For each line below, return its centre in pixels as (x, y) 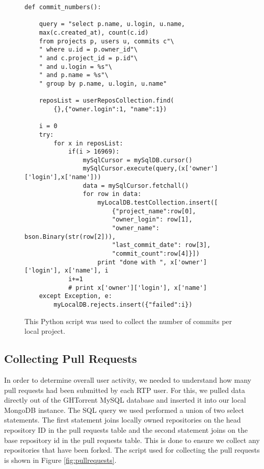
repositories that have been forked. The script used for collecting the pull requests (132, 450)
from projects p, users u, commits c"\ (107, 41)
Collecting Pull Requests (71, 359)
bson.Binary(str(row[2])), (70, 237)
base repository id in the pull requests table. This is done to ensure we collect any (132, 440)
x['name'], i (86, 271)
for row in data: (112, 194)
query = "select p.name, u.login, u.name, (112, 24)
